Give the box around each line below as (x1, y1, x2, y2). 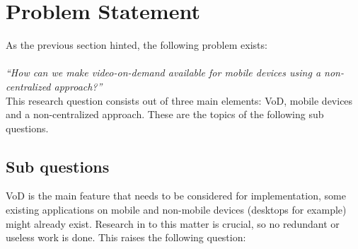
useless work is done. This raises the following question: (6, 230, 246, 245)
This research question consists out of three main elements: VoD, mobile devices (6, 93, 353, 108)
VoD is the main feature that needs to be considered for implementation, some (6, 188, 346, 203)
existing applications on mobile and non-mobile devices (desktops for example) (6, 202, 347, 217)
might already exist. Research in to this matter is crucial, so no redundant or (6, 216, 340, 231)
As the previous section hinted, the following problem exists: (6, 37, 267, 52)
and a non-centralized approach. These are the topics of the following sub (6, 107, 324, 122)
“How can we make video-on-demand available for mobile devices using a (6, 65, 321, 80)
